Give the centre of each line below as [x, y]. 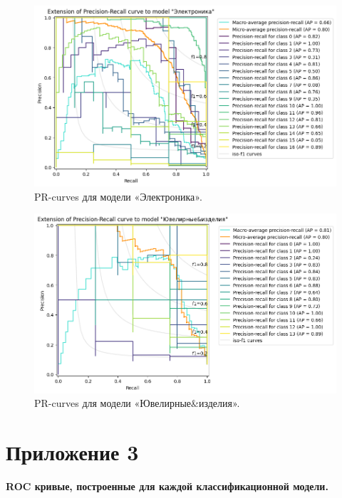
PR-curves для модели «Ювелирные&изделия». [137, 403]
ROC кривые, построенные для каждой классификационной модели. [167, 486]
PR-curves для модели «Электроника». [118, 196]
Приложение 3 [72, 452]
